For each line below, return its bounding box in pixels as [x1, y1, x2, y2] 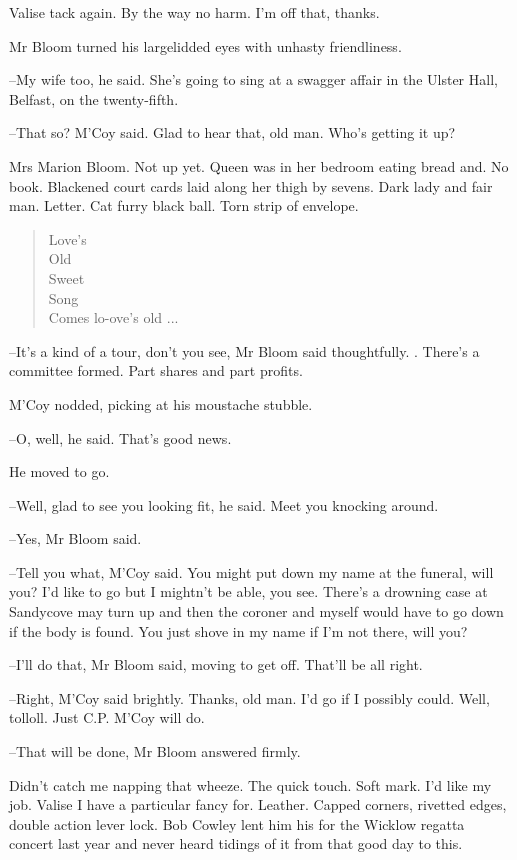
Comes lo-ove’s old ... [48, 307, 179, 328]
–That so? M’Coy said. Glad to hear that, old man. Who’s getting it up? [9, 122, 456, 143]
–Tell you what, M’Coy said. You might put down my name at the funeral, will [9, 561, 494, 582]
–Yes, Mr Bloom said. [9, 528, 142, 549]
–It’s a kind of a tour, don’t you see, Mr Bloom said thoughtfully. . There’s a [9, 340, 480, 361]
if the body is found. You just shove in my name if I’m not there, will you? [9, 620, 468, 641]
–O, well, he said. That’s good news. [9, 427, 232, 448]
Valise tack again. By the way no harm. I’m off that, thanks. [9, 2, 380, 22]
